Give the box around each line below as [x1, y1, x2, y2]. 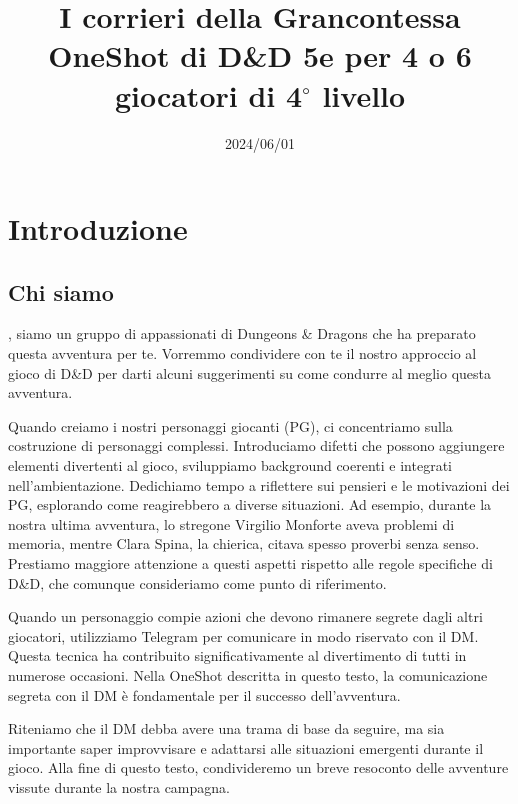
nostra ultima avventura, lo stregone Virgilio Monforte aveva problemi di [8, 513, 455, 534]
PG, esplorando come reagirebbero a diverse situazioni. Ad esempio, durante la [8, 494, 492, 515]
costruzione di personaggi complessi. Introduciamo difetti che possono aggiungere [8, 435, 505, 456]
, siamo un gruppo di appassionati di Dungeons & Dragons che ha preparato [8, 323, 476, 344]
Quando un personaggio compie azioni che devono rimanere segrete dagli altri [8, 606, 483, 627]
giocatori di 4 [114, 74, 303, 115]
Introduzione [8, 208, 188, 249]
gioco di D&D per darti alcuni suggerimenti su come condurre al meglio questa [8, 362, 492, 383]
